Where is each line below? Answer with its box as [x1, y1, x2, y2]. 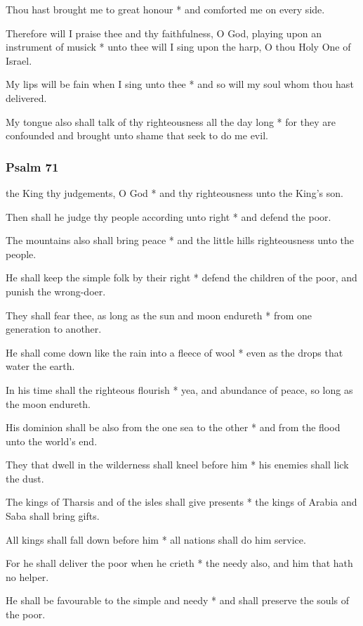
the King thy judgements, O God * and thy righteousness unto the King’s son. [6, 185, 343, 200]
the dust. [6, 471, 44, 485]
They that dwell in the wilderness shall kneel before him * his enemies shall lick [6, 457, 349, 472]
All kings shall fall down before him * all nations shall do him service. [6, 532, 306, 547]
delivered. [6, 90, 47, 105]
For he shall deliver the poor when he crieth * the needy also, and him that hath [6, 556, 353, 570]
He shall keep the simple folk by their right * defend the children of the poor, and [6, 270, 357, 285]
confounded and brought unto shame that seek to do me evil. [6, 128, 268, 143]
